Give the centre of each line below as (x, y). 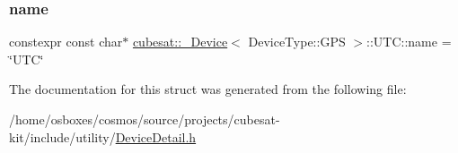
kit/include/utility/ (62, 136)
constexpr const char (66, 42)
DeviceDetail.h (156, 136)
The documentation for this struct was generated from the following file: (208, 89)
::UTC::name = (409, 42)
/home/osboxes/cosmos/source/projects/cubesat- (145, 119)
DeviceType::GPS (297, 42)
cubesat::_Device (180, 42)
